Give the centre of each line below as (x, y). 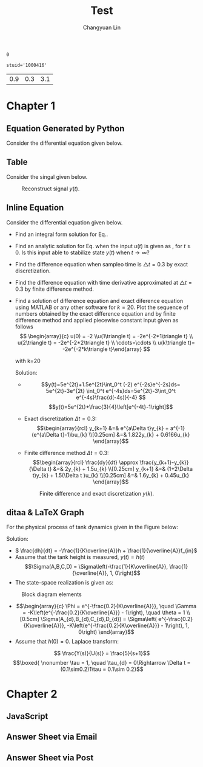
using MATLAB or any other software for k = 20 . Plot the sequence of (102, 307)
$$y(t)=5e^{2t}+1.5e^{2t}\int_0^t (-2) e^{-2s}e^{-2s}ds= (111, 384)
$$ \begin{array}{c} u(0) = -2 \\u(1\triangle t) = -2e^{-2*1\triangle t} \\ (106, 336)
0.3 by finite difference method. (54, 289)
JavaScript (27, 716)
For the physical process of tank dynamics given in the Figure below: (92, 527)
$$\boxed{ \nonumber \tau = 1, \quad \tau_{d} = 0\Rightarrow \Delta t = (102, 663)
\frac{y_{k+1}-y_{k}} (164, 462)
